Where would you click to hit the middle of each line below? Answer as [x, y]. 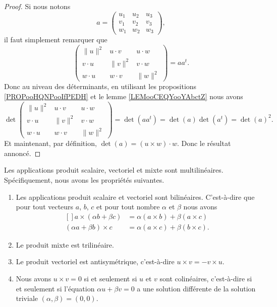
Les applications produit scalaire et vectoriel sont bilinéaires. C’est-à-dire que [135, 197]
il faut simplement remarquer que [56, 40]
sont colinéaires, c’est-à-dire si [206, 279]
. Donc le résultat [204, 143]
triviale [27, 298]
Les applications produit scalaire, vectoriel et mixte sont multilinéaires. [114, 170]
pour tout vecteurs [45, 207]
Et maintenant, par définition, [50, 143]
